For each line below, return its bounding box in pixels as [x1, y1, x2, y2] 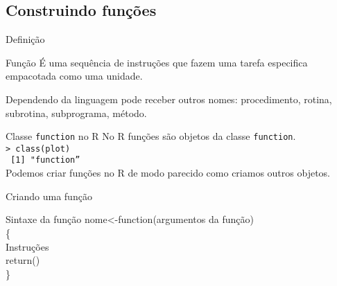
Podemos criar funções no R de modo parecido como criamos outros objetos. [6, 166, 330, 180]
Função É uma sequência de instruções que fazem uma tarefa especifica [6, 55, 308, 69]
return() [6, 253, 40, 267]
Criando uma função [6, 188, 92, 203]
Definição [6, 32, 45, 46]
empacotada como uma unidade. [6, 69, 143, 83]
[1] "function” [10, 155, 80, 166]
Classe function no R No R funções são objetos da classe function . [6, 129, 296, 143]
